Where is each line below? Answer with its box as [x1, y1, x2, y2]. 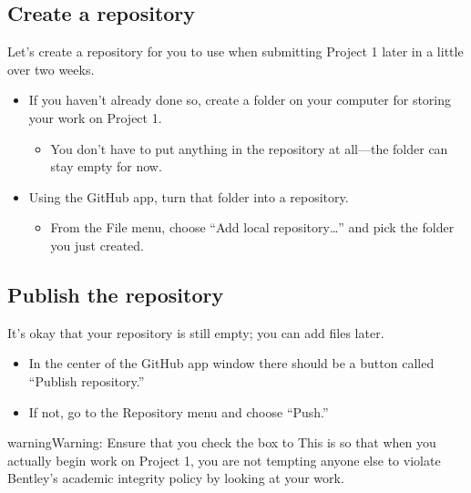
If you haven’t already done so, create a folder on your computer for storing [28, 90, 452, 109]
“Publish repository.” [28, 371, 145, 390]
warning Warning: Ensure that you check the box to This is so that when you [7, 433, 436, 452]
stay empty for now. [50, 157, 162, 176]
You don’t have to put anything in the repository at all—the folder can [50, 139, 448, 158]
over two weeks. [7, 59, 95, 78]
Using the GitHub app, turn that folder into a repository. [28, 187, 349, 206]
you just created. [50, 235, 144, 254]
